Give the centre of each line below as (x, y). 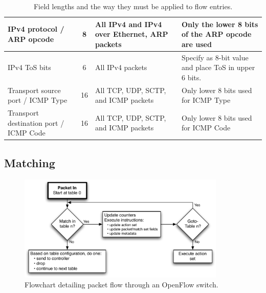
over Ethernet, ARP (132, 34)
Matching (30, 162)
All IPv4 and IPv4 (129, 24)
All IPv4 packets (121, 67)
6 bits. (192, 77)
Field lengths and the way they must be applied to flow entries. (133, 6)
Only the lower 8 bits (220, 24)
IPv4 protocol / (36, 29)
